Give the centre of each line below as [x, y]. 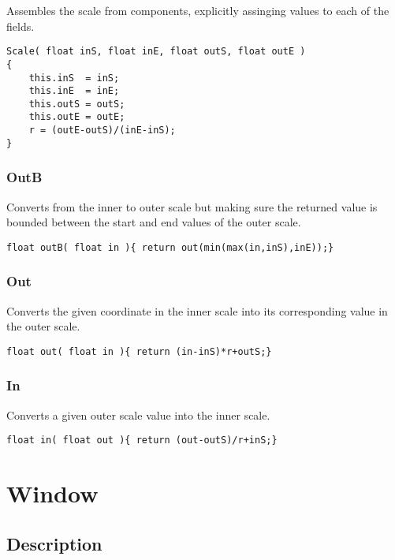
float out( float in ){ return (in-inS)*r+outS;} [139, 351]
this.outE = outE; [77, 117]
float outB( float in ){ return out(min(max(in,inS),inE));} [170, 247]
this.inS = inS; [74, 78]
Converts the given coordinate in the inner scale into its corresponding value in [197, 310]
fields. [20, 26]
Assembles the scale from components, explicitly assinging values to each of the [198, 10]
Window [52, 493]
